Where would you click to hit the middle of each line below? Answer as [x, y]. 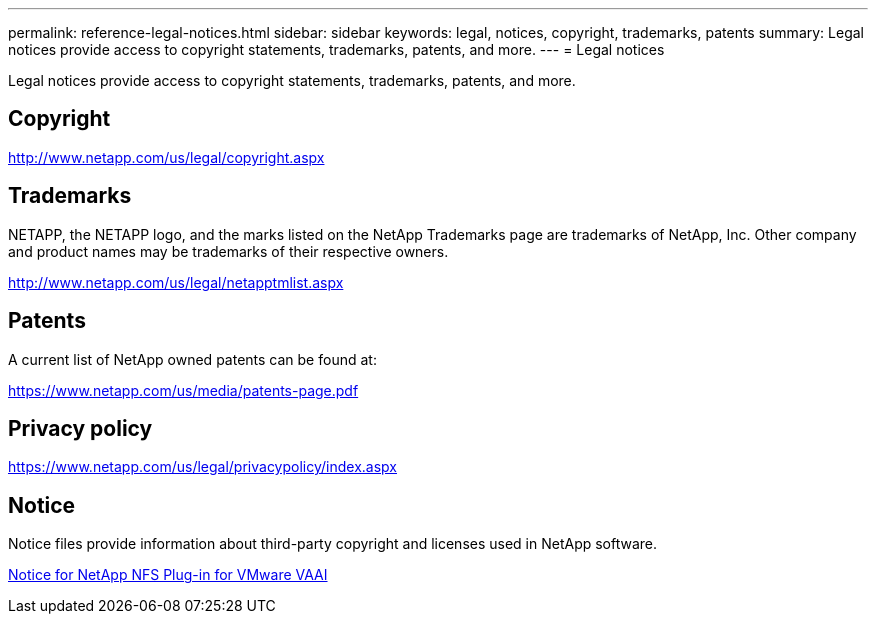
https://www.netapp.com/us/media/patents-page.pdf [183, 390]
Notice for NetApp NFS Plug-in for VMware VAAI [168, 575]
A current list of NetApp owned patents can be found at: [192, 359]
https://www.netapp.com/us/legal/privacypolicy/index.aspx [202, 467]
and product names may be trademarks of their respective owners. [228, 251]
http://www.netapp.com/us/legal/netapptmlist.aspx [176, 282]
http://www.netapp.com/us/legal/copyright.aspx [166, 157]
